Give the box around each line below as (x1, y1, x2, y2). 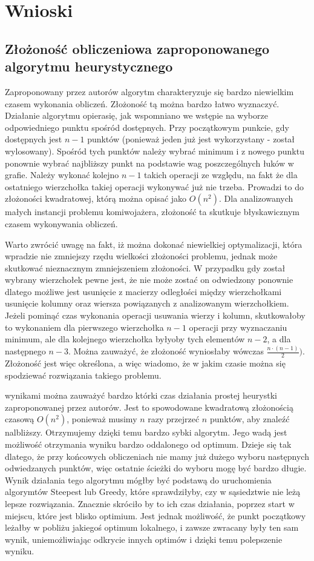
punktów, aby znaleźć (209, 413, 290, 425)
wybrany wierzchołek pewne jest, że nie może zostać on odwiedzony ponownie (5, 273, 293, 286)
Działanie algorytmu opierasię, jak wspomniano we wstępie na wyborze (5, 109, 268, 122)
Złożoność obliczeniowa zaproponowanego (5, 39, 270, 58)
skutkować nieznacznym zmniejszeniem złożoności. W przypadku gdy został (5, 261, 286, 274)
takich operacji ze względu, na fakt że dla (144, 168, 298, 181)
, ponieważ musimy (67, 413, 137, 425)
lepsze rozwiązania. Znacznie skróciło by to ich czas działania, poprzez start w (5, 497, 295, 510)
